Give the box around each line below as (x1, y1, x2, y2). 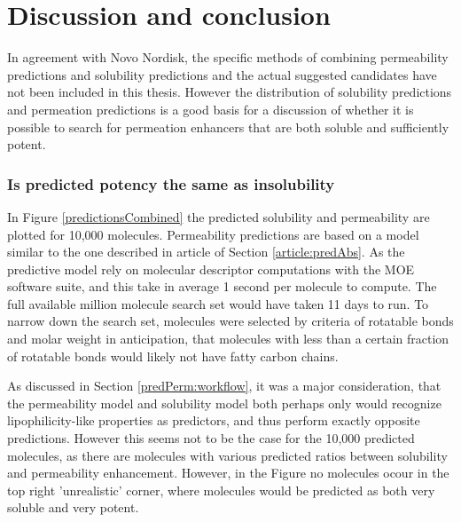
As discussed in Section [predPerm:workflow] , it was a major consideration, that (7, 376, 441, 395)
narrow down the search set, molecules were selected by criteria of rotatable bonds (7, 312, 454, 330)
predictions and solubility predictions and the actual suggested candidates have (7, 65, 437, 83)
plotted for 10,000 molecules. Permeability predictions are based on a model (7, 225, 419, 243)
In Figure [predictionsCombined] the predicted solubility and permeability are (7, 207, 430, 225)
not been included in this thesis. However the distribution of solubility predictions (7, 83, 452, 101)
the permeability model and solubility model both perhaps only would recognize (7, 393, 441, 412)
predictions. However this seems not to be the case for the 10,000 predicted (7, 429, 415, 447)
